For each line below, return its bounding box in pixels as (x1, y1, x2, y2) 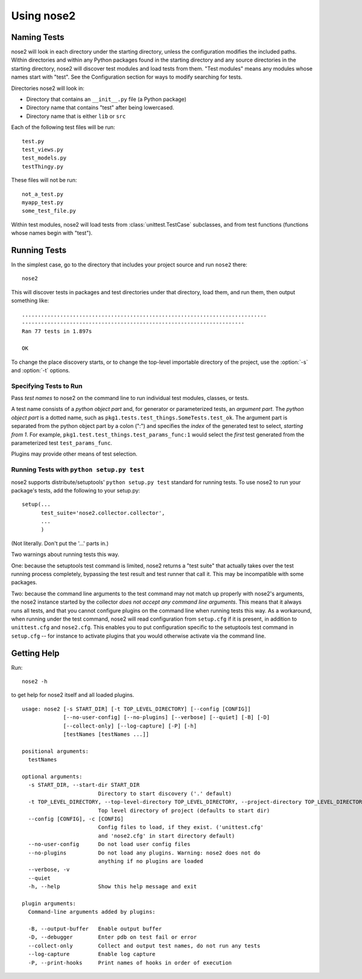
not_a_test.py (22, 190, 63, 198)
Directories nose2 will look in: (11, 85, 84, 92)
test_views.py (22, 146, 63, 153)
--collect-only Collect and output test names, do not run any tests (28, 942, 261, 949)
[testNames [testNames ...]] (63, 731, 150, 738)
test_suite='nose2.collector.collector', (40, 509, 165, 516)
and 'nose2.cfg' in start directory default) (98, 832, 235, 839)
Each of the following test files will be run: (11, 124, 115, 131)
